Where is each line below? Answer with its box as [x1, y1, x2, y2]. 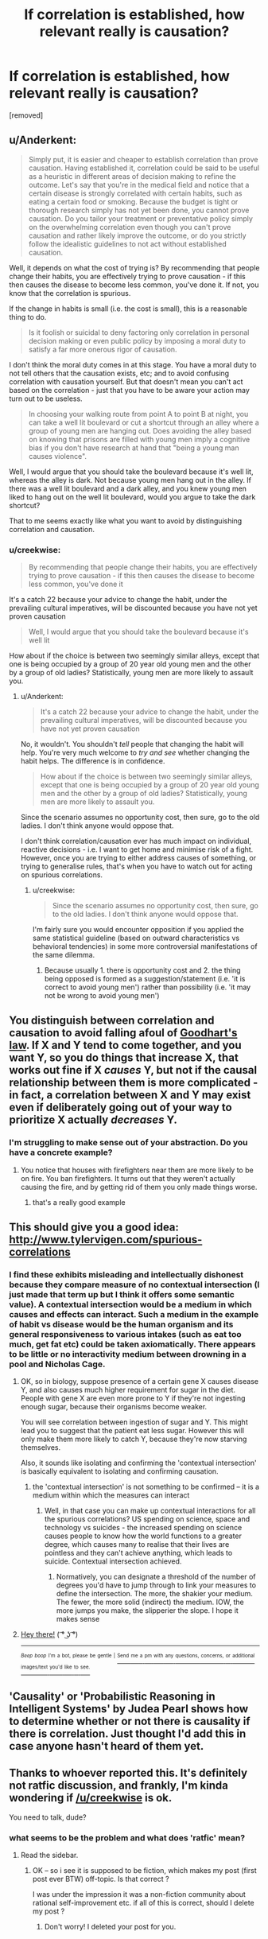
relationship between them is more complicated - [9, 1076, 258, 1090]
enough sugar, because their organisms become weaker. [20, 1402, 208, 1412]
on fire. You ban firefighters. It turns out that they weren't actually [20, 1173, 235, 1183]
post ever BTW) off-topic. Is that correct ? [32, 1875, 169, 1884]
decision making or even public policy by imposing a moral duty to [28, 336, 246, 345]
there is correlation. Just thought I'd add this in [9, 1727, 247, 1740]
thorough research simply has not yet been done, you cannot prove [28, 205, 250, 215]
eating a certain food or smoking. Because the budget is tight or [28, 196, 239, 206]
